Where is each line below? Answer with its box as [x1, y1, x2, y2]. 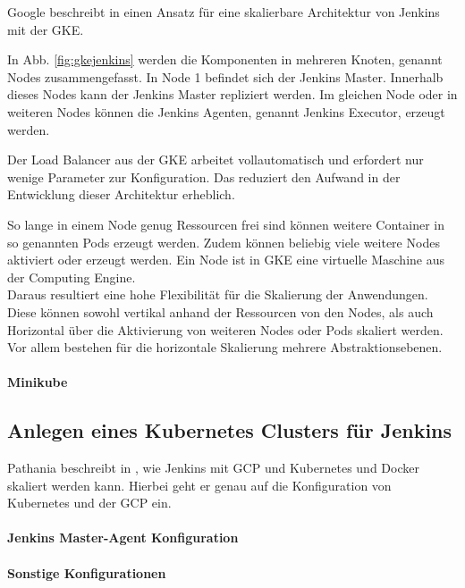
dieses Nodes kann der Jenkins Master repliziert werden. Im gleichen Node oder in [7, 85, 458, 104]
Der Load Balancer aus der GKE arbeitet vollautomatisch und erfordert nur [7, 150, 424, 169]
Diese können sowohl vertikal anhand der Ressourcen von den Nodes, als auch [7, 302, 434, 321]
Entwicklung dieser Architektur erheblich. [7, 185, 235, 204]
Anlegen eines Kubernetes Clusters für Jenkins [7, 416, 452, 444]
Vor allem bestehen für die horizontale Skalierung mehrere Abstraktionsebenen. [7, 338, 443, 357]
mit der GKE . [7, 20, 84, 38]
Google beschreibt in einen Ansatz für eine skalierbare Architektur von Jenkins [7, 3, 440, 21]
